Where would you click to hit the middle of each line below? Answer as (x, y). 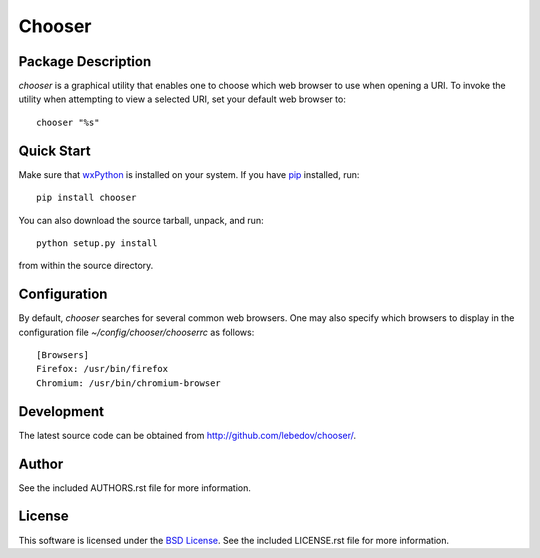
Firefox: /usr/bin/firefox (102, 369)
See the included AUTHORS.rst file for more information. (135, 487)
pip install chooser (86, 198)
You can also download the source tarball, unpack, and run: (141, 220)
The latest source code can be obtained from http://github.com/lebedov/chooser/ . (187, 435)
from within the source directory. (86, 266)
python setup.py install (97, 243)
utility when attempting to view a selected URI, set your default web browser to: (182, 99)
